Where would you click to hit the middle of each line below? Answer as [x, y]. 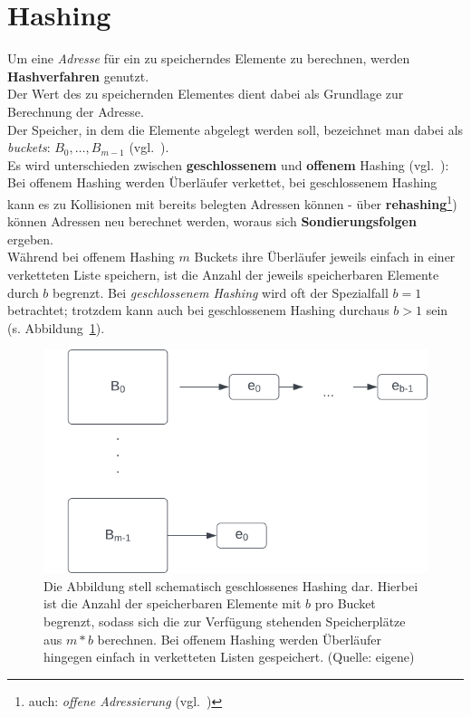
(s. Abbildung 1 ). [56, 327]
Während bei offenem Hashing [91, 257]
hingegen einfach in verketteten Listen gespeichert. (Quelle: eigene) [229, 657]
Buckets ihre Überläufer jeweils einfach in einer [325, 257]
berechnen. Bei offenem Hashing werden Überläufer [240, 639]
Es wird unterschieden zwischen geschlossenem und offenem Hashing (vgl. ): [228, 164]
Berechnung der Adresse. [76, 111]
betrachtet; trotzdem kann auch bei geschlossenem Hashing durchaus [198, 310]
